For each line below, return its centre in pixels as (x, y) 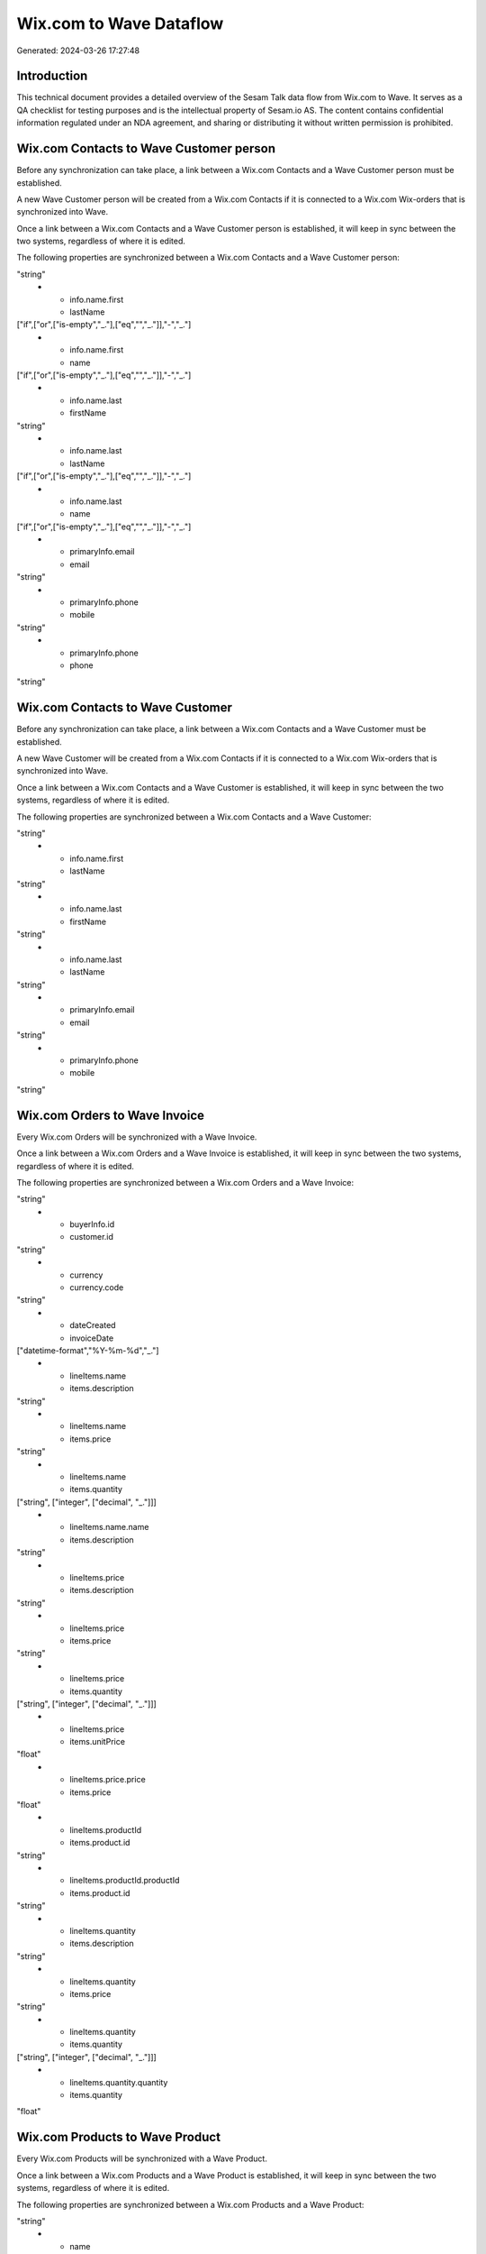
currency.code (97, 1287)
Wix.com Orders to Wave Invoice (111, 1115)
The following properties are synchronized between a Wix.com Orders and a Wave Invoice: (185, 1182)
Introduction (52, 76)
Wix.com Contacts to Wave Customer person (146, 149)
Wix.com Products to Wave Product (118, 2137)
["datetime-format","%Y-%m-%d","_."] (88, 1350)
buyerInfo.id (92, 1224)
